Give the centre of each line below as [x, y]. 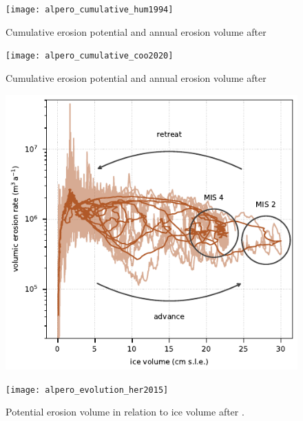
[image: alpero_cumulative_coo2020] [90, 56]
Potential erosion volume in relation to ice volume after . [125, 412]
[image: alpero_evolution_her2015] [87, 390]
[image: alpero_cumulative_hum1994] [90, 10]
